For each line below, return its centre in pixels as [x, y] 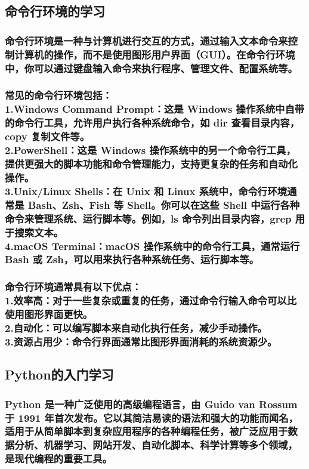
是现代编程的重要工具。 [58, 459]
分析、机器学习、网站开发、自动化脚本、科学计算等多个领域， [156, 445]
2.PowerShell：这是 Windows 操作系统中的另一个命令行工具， [150, 150]
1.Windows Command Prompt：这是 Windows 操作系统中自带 [155, 109]
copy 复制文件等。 [47, 136]
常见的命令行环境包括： [58, 95]
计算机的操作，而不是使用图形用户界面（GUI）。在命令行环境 [155, 54]
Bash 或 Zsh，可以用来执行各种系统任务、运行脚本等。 [132, 259]
